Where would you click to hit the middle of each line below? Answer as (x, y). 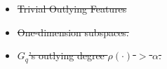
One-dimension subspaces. (73, 32)
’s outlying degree (66, 55)
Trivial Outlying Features (72, 8)
